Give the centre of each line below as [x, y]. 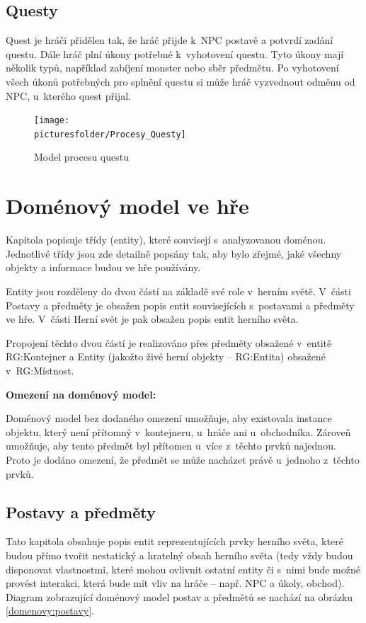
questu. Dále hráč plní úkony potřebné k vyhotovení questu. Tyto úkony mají [175, 53]
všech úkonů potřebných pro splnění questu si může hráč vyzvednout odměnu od [181, 81]
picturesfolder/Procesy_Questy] [110, 134]
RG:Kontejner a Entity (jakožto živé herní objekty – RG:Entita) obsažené [166, 356]
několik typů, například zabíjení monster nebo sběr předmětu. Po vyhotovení [172, 68]
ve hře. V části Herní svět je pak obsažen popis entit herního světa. [152, 319]
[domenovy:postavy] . [50, 611]
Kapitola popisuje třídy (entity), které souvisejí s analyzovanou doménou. [166, 240]
